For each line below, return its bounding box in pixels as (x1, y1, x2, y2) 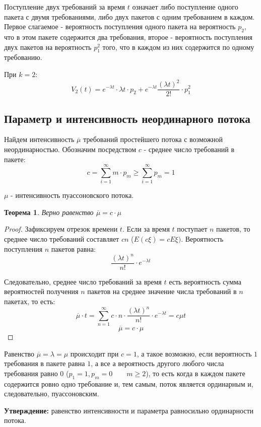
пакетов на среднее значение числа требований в (87, 286, 237, 297)
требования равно (4, 368, 58, 378)
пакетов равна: (51, 243, 96, 254)
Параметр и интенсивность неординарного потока (4, 110, 250, 126)
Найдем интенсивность (4, 134, 75, 145)
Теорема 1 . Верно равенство (4, 206, 94, 217)
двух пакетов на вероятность (4, 41, 92, 52)
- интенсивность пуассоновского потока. (11, 190, 134, 200)
